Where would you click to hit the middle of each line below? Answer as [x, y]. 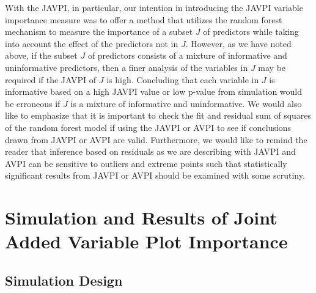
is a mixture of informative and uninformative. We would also [186, 103]
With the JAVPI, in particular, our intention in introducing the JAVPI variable [154, 7]
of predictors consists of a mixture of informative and [187, 55]
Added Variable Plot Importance [146, 241]
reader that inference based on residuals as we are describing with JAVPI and [150, 151]
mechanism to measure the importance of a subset [99, 32]
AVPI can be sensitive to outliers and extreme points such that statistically [146, 163]
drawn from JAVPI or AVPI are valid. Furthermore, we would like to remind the [156, 139]
